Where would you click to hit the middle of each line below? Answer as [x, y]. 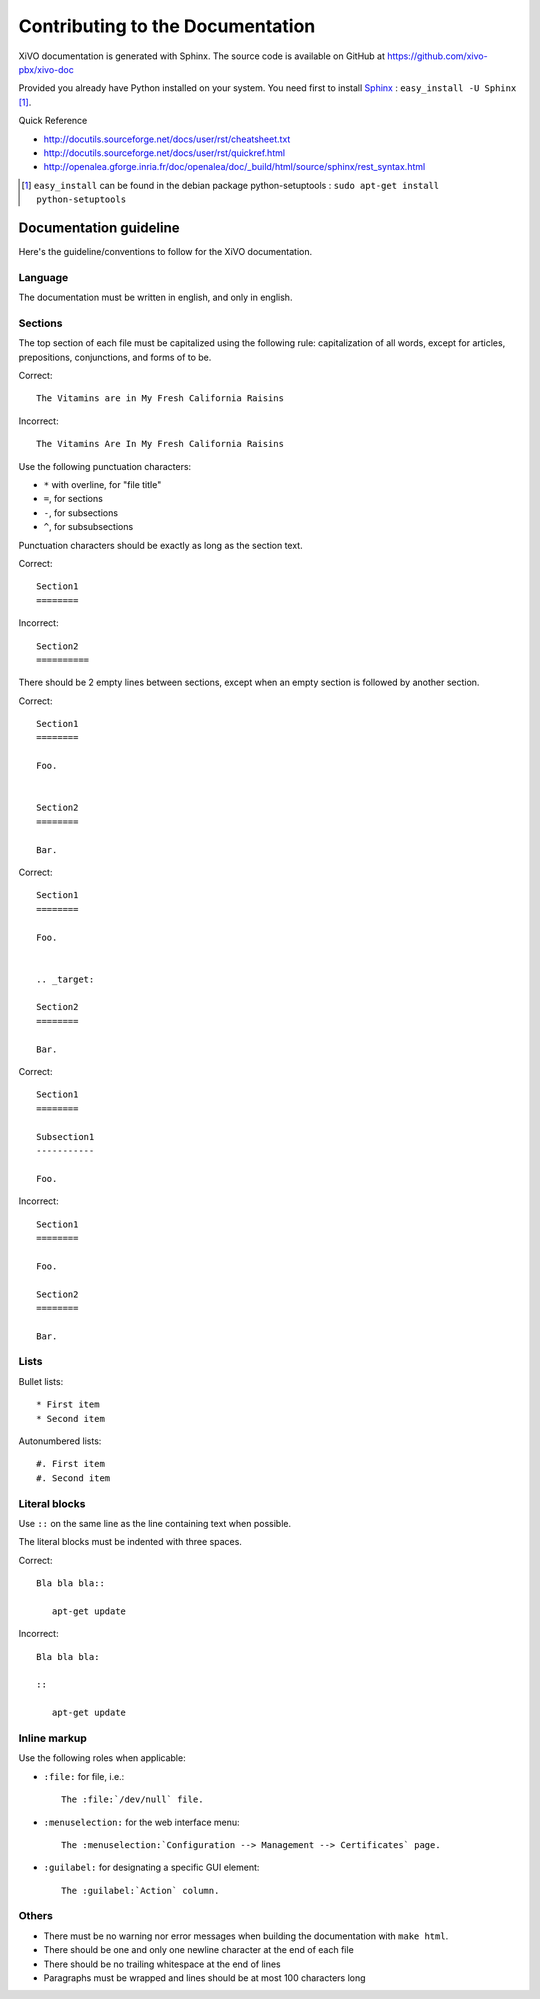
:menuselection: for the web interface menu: [141, 1822]
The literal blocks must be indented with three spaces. [130, 1542]
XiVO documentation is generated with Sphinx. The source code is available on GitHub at [201, 56]
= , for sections [73, 499]
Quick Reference [53, 121]
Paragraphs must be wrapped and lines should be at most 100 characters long [204, 1978]
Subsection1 [65, 1136]
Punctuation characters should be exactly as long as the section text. [161, 545]
